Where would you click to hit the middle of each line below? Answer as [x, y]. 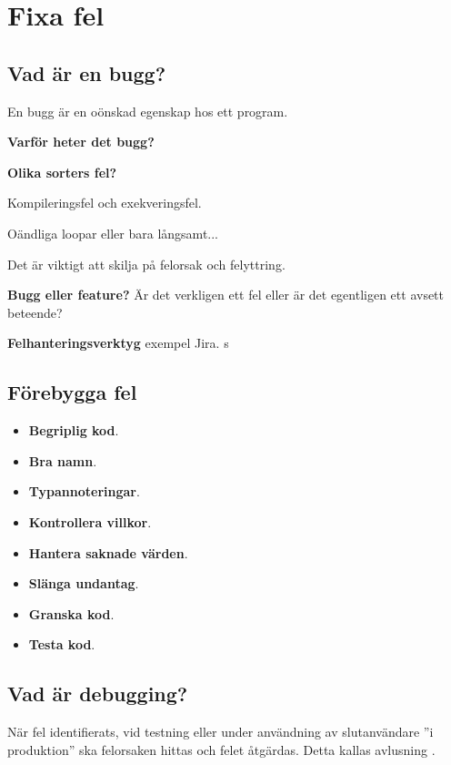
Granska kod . [71, 613]
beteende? [35, 312]
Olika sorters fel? [62, 172]
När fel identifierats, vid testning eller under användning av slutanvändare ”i [220, 732]
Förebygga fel [72, 392]
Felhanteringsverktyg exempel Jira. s [118, 343]
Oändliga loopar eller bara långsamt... [113, 233]
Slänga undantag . [84, 583]
